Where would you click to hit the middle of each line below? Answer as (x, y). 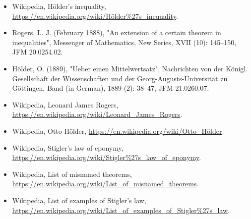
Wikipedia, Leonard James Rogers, (65, 104)
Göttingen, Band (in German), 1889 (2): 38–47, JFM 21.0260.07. (111, 88)
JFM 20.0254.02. (37, 52)
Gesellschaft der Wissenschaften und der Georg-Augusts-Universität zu (120, 78)
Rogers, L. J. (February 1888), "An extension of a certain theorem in (117, 32)
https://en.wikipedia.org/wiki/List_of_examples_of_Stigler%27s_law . (121, 210)
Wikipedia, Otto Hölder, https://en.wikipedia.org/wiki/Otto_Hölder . (118, 131)
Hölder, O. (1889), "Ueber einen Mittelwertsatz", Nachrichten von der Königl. (130, 68)
